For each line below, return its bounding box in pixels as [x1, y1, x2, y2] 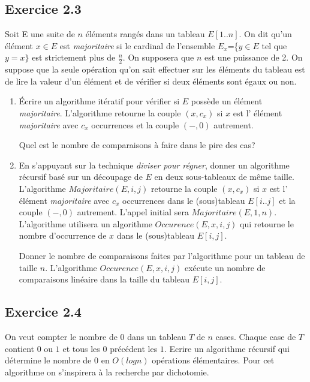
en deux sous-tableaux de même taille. [154, 170, 295, 183]
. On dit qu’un [239, 28, 292, 40]
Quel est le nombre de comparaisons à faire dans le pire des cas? [19, 139, 255, 151]
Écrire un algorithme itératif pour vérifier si [19, 95, 180, 107]
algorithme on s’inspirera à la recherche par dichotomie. [5, 365, 209, 378]
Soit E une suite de [5, 28, 75, 40]
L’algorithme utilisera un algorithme [19, 217, 152, 230]
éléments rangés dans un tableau [85, 28, 205, 40]
